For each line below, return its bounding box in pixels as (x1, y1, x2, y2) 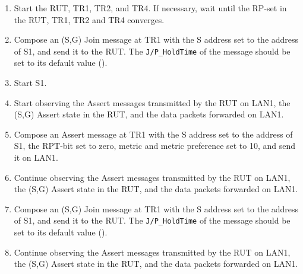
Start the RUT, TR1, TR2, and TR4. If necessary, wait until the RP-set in (14, 2, 287, 14)
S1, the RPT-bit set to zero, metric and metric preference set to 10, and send (14, 139, 296, 152)
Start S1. (14, 77, 47, 89)
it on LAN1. (14, 151, 58, 163)
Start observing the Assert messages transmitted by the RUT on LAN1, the (14, 96, 291, 109)
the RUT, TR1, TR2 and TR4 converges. (14, 13, 165, 26)
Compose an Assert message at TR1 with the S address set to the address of (14, 128, 293, 140)
